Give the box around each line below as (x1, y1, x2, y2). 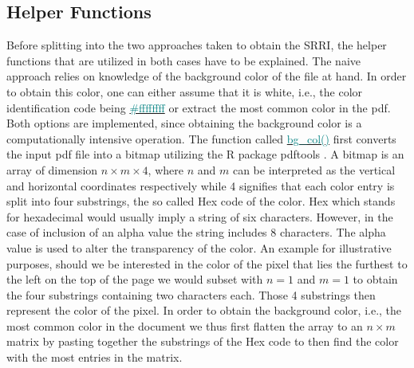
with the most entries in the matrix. (6, 349, 183, 366)
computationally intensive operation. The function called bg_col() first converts (6, 130, 396, 147)
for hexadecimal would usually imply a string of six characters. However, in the (6, 208, 393, 225)
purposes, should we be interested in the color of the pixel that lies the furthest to (6, 255, 408, 272)
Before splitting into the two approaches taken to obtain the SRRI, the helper (6, 37, 387, 53)
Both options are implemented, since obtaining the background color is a (6, 115, 362, 131)
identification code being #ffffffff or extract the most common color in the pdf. (6, 99, 391, 115)
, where (148, 161, 183, 178)
